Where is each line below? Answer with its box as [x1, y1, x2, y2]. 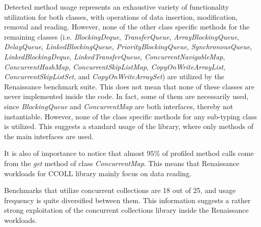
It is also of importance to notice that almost [4, 148, 144, 158]
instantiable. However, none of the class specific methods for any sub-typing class [4, 111, 257, 121]
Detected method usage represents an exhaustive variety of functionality [4, 2, 229, 12]
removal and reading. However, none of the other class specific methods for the [4, 21, 250, 32]
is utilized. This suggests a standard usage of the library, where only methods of [4, 121, 253, 132]
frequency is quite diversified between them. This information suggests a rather [4, 194, 251, 205]
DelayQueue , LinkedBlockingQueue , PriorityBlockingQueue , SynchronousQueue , [4, 41, 252, 52]
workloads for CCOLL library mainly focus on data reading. [4, 168, 192, 178]
